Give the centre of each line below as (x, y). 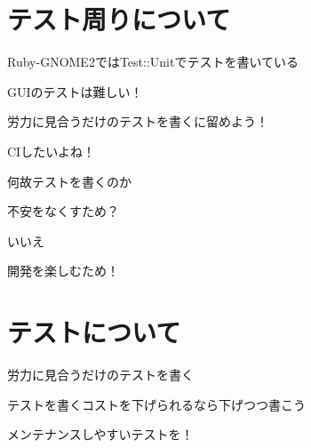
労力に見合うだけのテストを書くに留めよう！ (138, 121)
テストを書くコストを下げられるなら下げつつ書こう (156, 404)
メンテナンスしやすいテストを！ (100, 434)
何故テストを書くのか (69, 181)
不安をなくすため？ (63, 211)
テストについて (94, 332)
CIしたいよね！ (51, 151)
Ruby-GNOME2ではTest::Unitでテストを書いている (153, 62)
